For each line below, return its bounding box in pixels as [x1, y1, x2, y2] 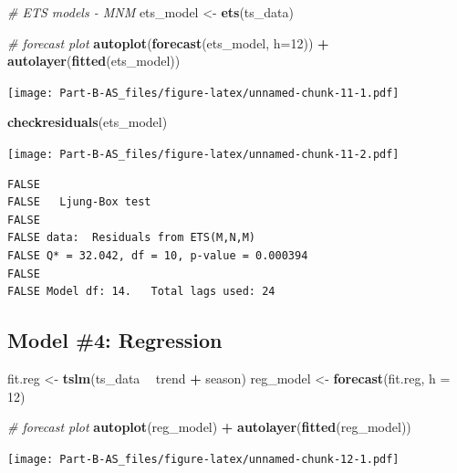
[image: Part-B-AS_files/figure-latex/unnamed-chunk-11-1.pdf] [7, 86, 400, 100]
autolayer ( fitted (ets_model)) [7, 51, 181, 70]
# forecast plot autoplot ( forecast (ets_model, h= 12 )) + [7, 33, 329, 52]
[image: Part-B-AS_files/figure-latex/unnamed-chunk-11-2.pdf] [7, 148, 400, 162]
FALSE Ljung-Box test [7, 195, 151, 209]
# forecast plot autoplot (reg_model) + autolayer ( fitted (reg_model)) [7, 417, 411, 436]
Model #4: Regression [7, 326, 223, 354]
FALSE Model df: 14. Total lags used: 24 [7, 285, 275, 299]
